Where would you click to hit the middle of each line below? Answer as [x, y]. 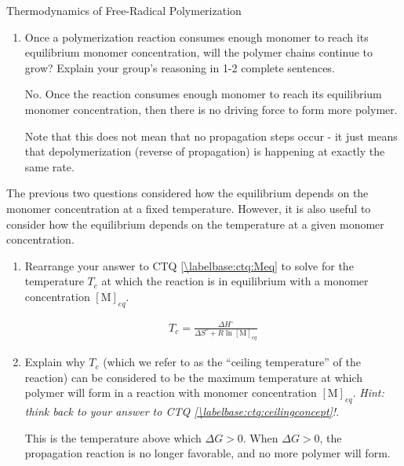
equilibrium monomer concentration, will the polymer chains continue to [198, 52]
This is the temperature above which [113, 437]
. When [260, 437]
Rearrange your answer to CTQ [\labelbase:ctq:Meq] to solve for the [189, 265]
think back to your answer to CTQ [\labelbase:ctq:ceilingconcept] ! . [182, 411]
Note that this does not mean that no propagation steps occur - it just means [211, 136]
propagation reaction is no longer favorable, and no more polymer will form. [207, 453]
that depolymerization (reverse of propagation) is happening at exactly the [205, 151]
